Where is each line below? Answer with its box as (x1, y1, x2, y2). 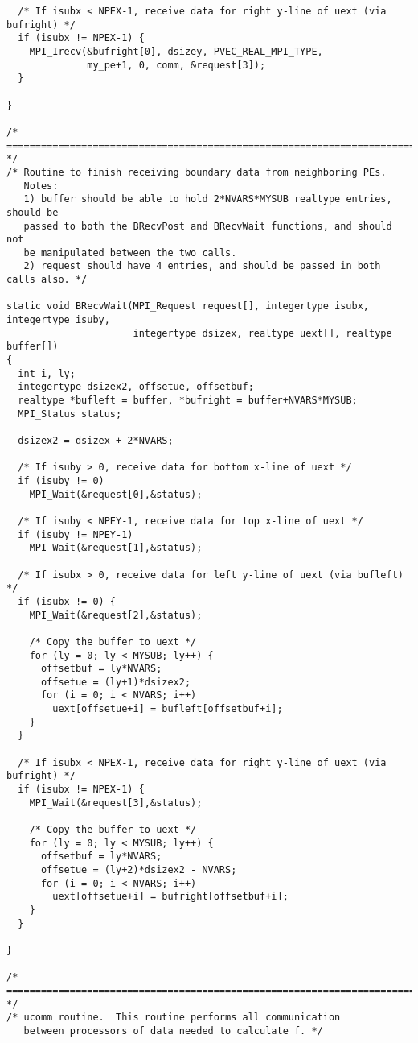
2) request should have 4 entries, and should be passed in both (23, 260, 381, 272)
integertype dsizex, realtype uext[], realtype (133, 327, 392, 339)
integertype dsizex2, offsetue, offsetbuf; (18, 381, 254, 393)
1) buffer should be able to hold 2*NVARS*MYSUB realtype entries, (23, 193, 392, 205)
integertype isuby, (6, 314, 110, 326)
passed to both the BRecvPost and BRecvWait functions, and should (23, 220, 392, 232)
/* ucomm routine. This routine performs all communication (6, 1012, 341, 1024)
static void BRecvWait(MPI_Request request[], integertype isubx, (6, 300, 370, 312)
